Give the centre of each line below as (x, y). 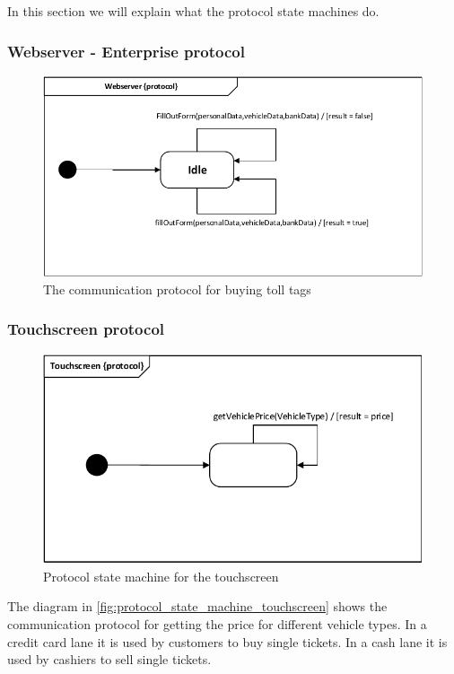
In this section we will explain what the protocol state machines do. (193, 11)
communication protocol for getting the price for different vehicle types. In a (217, 624)
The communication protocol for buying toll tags (177, 289)
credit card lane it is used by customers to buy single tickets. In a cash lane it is (227, 641)
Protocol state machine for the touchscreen (161, 576)
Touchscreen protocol (86, 329)
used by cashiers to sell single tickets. (109, 659)
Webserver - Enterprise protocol (126, 51)
